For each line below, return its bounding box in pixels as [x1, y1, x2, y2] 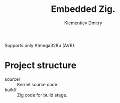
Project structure [4, 60, 77, 71]
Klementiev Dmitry [64, 20, 103, 26]
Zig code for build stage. [17, 92, 68, 98]
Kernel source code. [17, 81, 59, 87]
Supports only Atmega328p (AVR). [4, 42, 76, 48]
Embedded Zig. [51, 3, 116, 15]
